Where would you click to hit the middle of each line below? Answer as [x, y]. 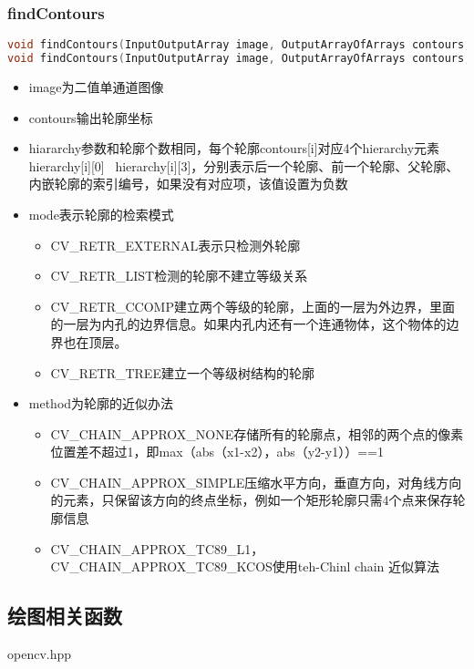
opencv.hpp [40, 654]
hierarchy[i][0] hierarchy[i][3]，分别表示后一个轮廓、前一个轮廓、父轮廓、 [244, 165]
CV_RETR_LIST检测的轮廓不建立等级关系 [179, 276]
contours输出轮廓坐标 [91, 117]
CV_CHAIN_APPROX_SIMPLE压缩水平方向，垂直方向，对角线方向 [256, 482]
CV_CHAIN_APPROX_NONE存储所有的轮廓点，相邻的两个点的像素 [257, 433]
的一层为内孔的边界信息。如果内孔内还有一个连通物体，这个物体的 [248, 324]
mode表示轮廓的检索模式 [101, 214]
